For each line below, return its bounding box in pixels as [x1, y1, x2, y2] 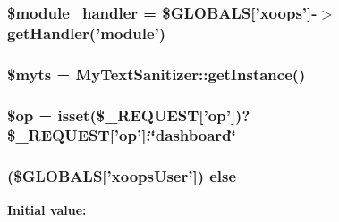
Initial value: [7, 200, 87, 218]
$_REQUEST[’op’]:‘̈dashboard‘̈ [7, 124, 236, 146]
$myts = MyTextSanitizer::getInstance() [7, 62, 306, 85]
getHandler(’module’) [7, 21, 166, 44]
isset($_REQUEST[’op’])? [57, 103, 250, 126]
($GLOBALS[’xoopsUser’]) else [7, 165, 237, 187]
